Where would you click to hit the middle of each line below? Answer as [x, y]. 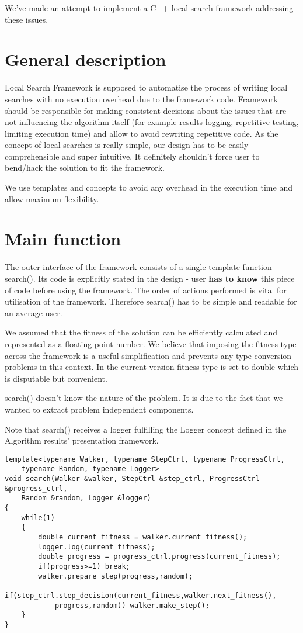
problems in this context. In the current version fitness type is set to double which [152, 367]
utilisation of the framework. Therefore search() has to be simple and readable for [151, 301]
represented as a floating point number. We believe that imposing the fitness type [151, 343]
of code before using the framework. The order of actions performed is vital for [146, 290]
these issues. [27, 19]
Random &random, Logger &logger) [86, 498]
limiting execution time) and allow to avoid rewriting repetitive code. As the [142, 133]
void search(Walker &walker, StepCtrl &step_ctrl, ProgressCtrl [132, 479]
